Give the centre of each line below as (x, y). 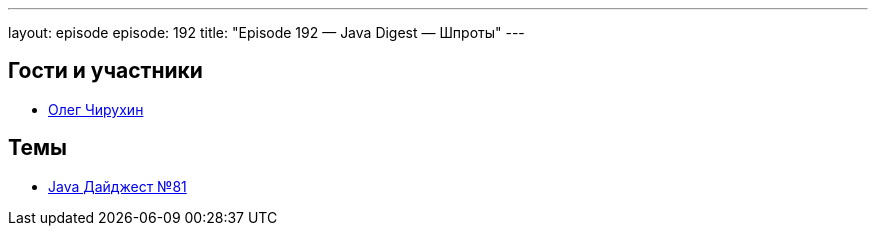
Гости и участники (105, 71)
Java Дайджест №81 (117, 186)
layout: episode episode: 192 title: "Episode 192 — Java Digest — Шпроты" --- (266, 32)
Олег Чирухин (96, 109)
